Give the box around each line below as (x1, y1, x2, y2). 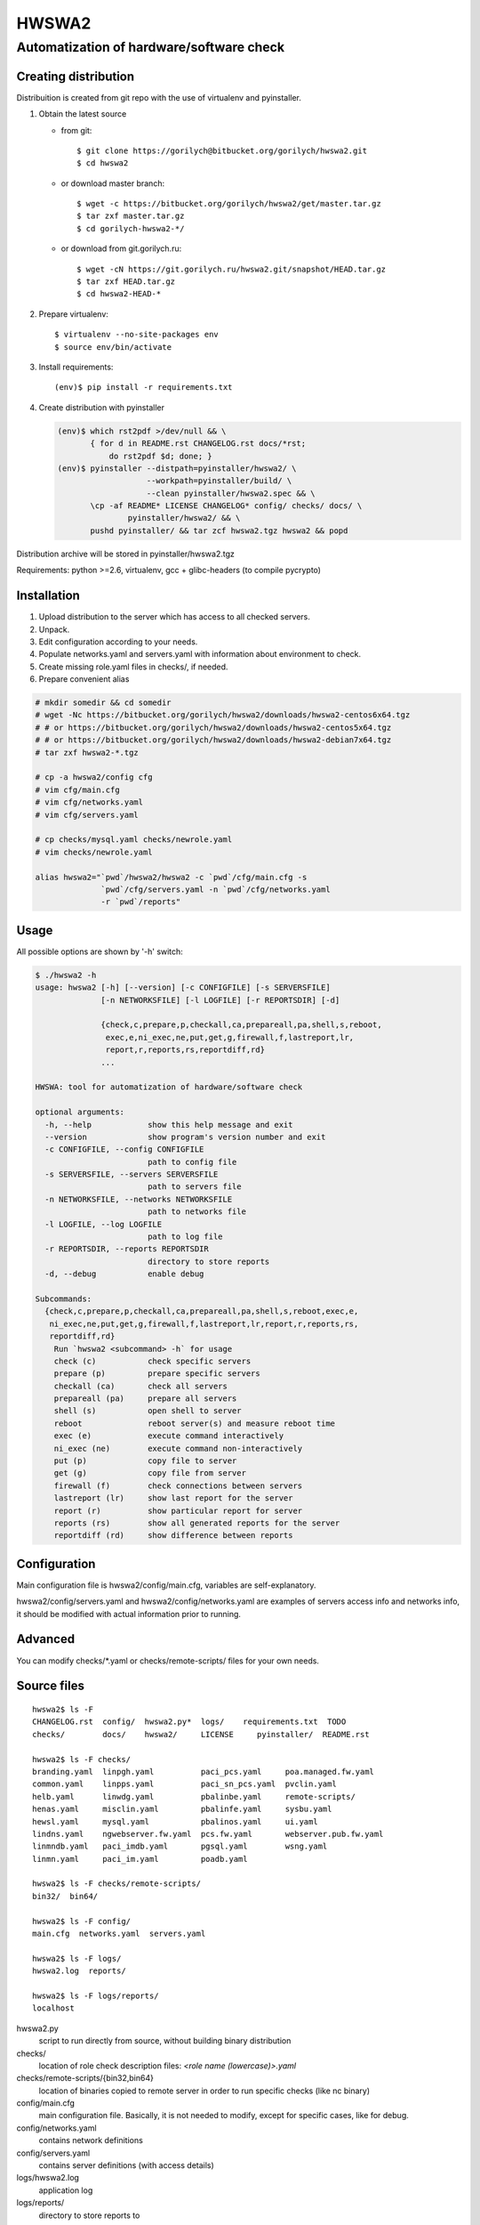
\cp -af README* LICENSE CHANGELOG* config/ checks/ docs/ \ (90, 501, 363, 511)
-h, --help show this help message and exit (44, 1120, 293, 1129)
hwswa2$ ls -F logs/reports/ (32, 1990, 159, 2001)
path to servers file (147, 1182, 242, 1192)
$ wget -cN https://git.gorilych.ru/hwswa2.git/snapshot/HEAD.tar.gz (76, 263, 387, 274)
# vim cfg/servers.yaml (35, 810, 140, 820)
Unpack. (38, 624, 70, 635)
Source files (16, 1679, 84, 1694)
